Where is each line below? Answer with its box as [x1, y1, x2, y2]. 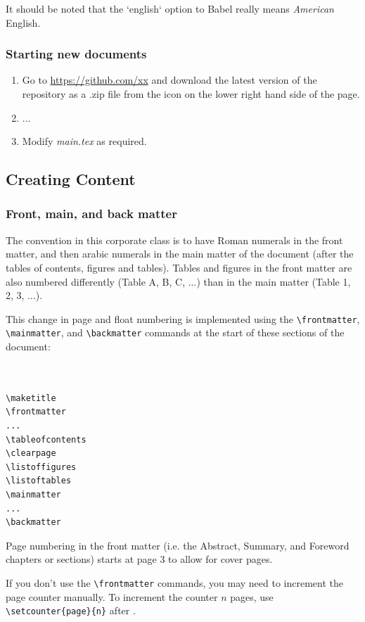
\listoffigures [6, 462, 77, 472]
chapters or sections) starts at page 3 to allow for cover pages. [6, 552, 273, 566]
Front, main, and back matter [6, 205, 177, 222]
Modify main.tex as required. [22, 134, 147, 148]
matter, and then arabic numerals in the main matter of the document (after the [6, 246, 354, 261]
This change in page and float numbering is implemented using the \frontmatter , [6, 311, 360, 326]
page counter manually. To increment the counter [6, 589, 218, 604]
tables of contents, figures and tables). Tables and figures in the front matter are [6, 260, 352, 274]
